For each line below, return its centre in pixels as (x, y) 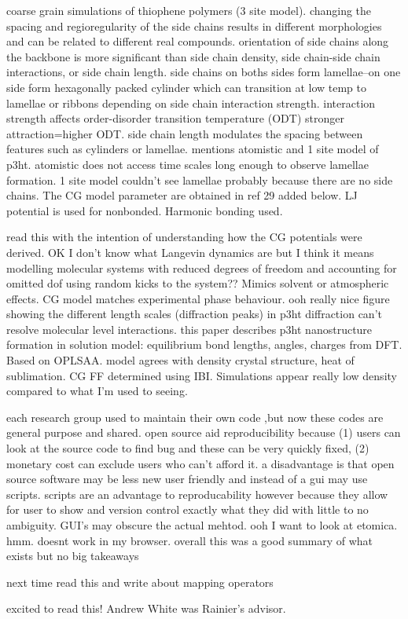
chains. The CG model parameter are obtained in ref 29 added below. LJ (182, 195)
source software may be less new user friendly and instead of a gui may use (187, 479)
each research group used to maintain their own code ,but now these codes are (195, 417)
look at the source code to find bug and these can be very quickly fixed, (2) (188, 448)
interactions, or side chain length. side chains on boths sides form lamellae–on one (204, 72)
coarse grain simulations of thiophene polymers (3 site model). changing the (189, 10)
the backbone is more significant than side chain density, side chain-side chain (193, 56)
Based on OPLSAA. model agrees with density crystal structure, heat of (180, 360)
